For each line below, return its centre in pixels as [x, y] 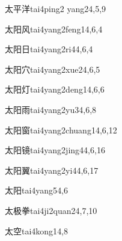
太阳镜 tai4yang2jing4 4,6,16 [55, 150]
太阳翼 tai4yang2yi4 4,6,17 [52, 170]
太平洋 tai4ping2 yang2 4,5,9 [56, 8]
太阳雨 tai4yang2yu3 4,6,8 [51, 109]
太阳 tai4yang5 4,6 [37, 190]
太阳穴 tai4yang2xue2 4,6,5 [53, 69]
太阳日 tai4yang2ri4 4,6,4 [49, 49]
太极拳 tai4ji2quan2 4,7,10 [51, 210]
